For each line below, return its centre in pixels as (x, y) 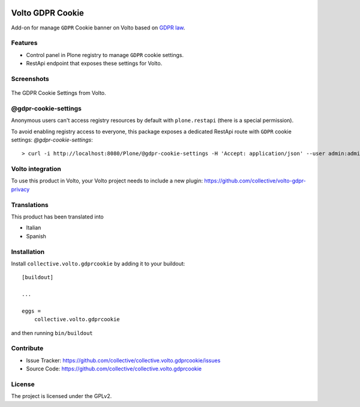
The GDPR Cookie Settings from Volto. (58, 93)
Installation (28, 252)
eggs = (31, 311)
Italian (34, 228)
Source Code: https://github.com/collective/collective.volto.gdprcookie (114, 369)
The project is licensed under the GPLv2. (61, 396)
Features (24, 43)
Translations (30, 205)
